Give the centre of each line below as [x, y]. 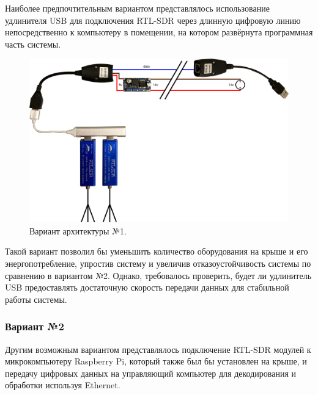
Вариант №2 [35, 326]
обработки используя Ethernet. [63, 385]
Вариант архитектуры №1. [78, 230]
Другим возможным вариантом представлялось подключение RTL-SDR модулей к [158, 349]
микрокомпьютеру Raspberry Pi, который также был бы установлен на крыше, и [156, 361]
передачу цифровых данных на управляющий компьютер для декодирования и [151, 373]
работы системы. [36, 299]
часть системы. [33, 44]
